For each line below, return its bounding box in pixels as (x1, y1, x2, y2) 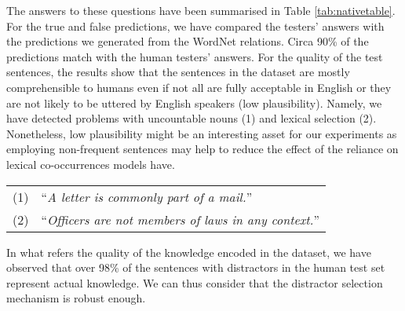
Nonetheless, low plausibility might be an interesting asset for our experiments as (6, 125, 397, 141)
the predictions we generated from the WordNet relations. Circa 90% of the (6, 33, 369, 49)
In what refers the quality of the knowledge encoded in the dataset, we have (6, 243, 371, 260)
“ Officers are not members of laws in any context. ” (41, 210, 320, 229)
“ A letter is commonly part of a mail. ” (41, 187, 253, 206)
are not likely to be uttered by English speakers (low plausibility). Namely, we (6, 94, 382, 111)
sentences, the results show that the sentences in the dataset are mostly (6, 64, 350, 80)
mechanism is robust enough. (6, 290, 146, 306)
